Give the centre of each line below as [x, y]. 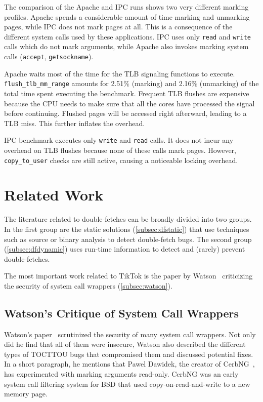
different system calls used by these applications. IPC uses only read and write [127, 36]
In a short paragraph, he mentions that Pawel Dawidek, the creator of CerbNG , [129, 364]
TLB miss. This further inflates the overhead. [75, 123]
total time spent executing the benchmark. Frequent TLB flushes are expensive [127, 93]
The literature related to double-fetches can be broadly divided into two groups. [128, 219]
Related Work [54, 195]
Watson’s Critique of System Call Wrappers [121, 313]
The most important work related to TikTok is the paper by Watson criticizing [128, 276]
